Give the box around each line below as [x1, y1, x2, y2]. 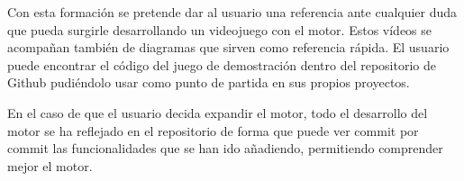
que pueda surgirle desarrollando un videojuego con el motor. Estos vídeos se [7, 20, 432, 39]
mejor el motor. [7, 156, 93, 175]
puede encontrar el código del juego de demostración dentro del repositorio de [7, 55, 436, 74]
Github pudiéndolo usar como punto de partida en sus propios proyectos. [7, 73, 410, 92]
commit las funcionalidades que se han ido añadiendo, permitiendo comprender [7, 139, 443, 158]
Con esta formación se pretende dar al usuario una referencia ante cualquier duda [7, 3, 458, 21]
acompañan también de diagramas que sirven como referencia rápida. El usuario [7, 38, 450, 57]
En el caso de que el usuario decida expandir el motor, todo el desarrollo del [7, 103, 428, 122]
